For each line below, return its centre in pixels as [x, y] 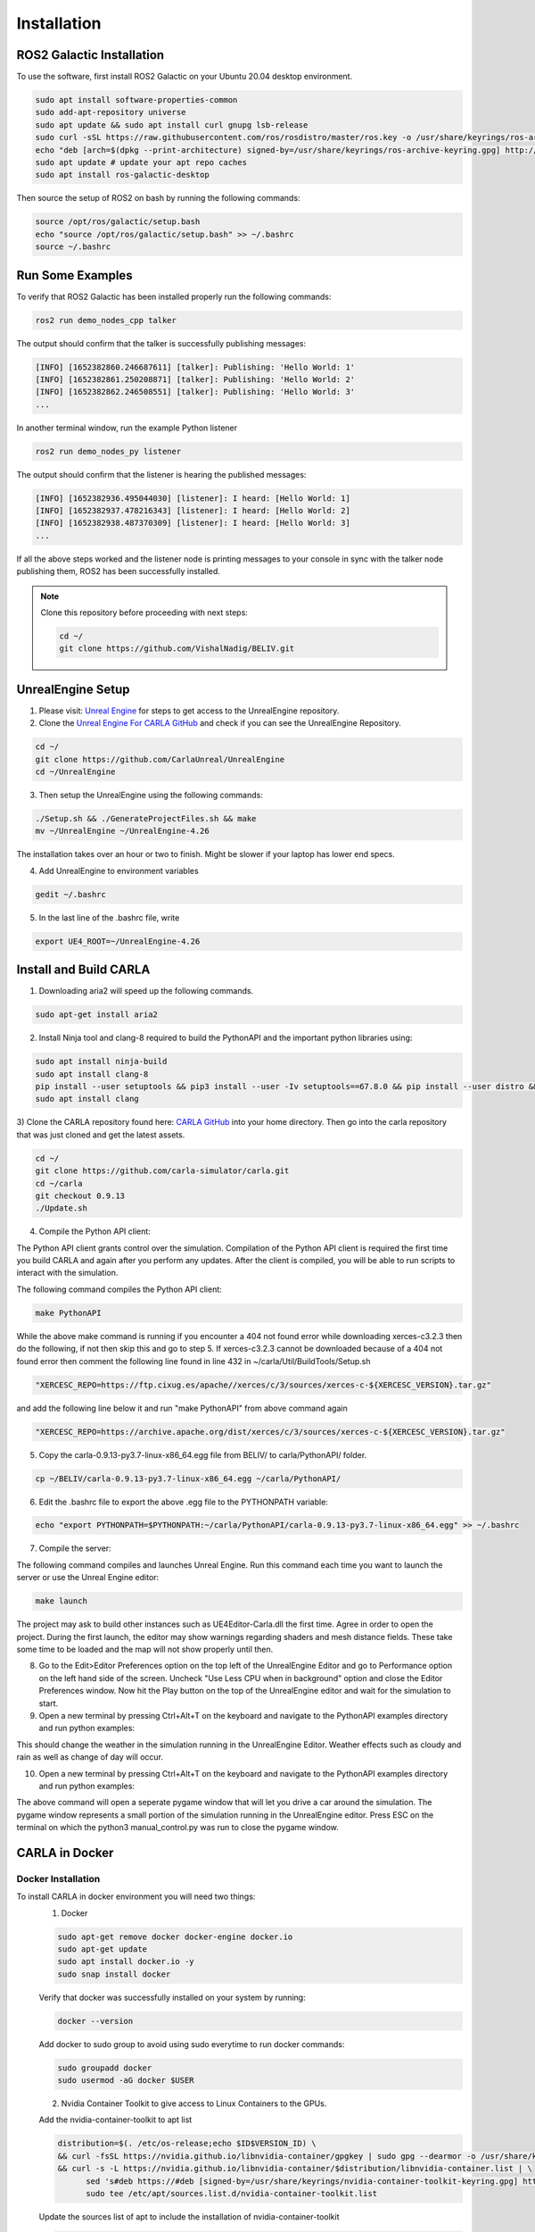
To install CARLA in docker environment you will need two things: [136, 1896]
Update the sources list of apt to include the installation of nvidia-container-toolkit [189, 2217]
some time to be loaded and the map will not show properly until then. [145, 1649]
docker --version [95, 2021]
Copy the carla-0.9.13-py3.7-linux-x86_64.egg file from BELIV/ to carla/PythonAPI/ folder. [203, 1454]
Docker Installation [58, 1878]
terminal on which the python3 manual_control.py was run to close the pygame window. [177, 1828]
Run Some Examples [74, 275]
